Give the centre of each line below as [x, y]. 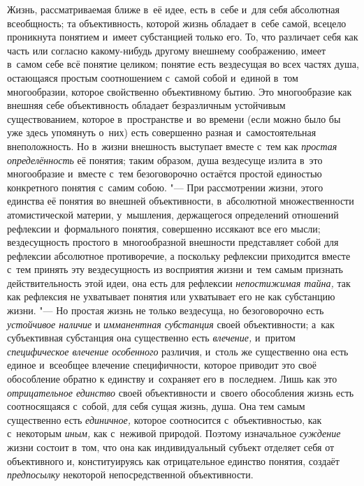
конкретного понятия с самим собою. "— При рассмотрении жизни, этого [165, 187]
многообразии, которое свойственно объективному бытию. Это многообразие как [180, 91]
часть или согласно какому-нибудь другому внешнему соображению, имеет [167, 50]
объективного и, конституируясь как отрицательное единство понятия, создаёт [173, 461]
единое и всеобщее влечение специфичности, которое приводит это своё [162, 365]
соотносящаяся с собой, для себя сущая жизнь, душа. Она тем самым [156, 406]
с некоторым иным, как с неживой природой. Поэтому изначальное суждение [174, 433]
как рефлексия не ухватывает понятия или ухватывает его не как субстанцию [171, 296]
